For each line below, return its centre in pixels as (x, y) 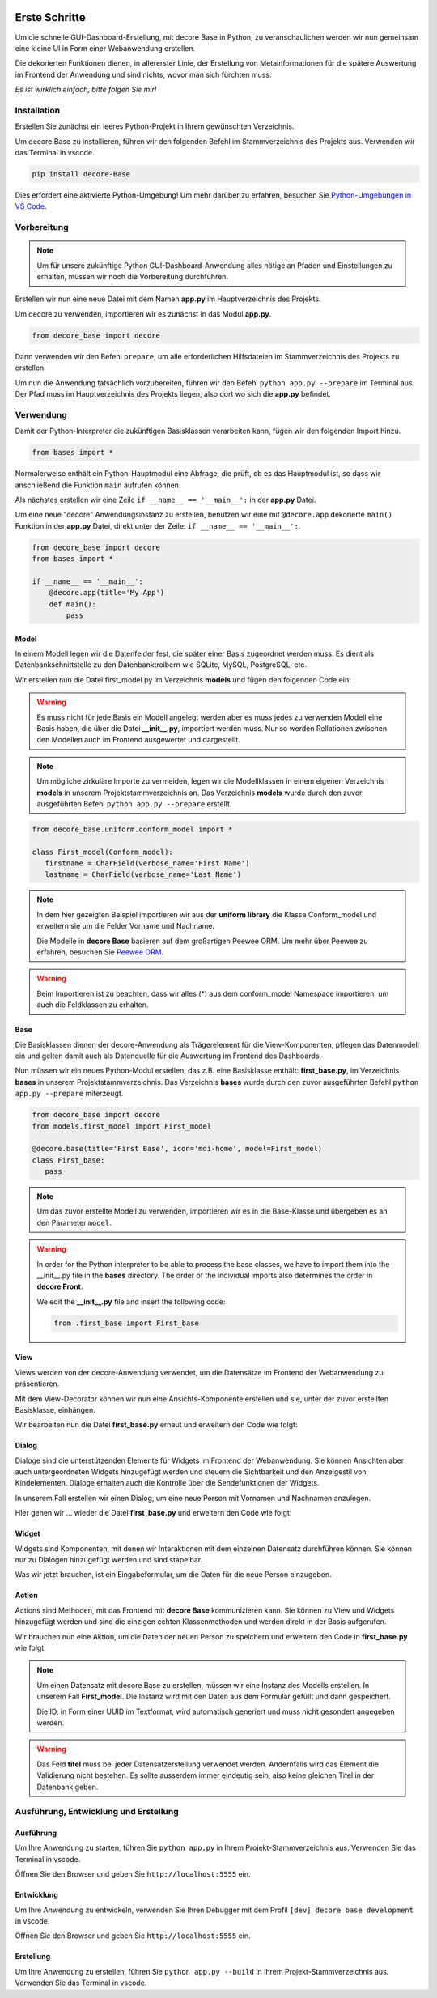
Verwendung (41, 414)
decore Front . (60, 1286)
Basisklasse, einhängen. (55, 1409)
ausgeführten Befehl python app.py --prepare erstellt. (134, 803)
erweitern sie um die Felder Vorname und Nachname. (125, 926)
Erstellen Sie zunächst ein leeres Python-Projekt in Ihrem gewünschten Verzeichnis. (155, 126)
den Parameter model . (74, 1222)
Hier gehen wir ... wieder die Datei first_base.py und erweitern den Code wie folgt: (153, 1513)
